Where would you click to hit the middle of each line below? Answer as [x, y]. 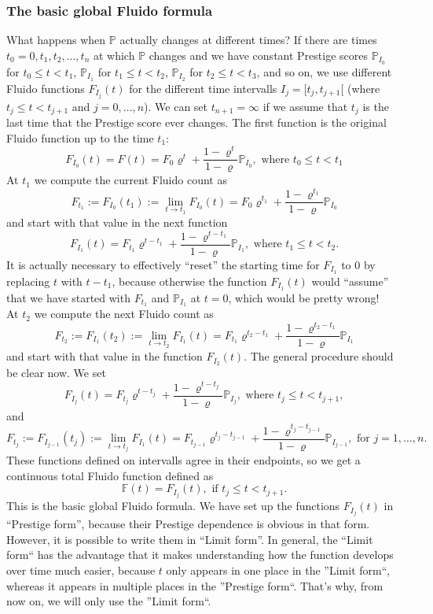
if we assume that [305, 106]
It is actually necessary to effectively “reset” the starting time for [163, 264]
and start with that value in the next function [117, 222]
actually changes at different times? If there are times [248, 40]
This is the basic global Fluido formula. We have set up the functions [173, 506]
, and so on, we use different [324, 71]
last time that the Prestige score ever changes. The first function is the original [196, 122]
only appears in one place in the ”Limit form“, [278, 570]
